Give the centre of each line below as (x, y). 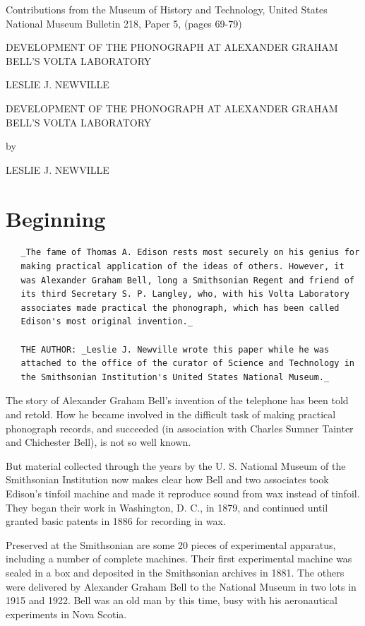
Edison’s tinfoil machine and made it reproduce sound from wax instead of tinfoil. (183, 493)
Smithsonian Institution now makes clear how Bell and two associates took (167, 479)
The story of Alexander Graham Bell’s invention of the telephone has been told (177, 400)
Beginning (56, 218)
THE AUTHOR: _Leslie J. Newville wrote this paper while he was (175, 349)
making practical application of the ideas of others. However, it (182, 267)
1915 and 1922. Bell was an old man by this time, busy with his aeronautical (172, 600)
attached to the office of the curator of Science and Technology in (187, 364)
